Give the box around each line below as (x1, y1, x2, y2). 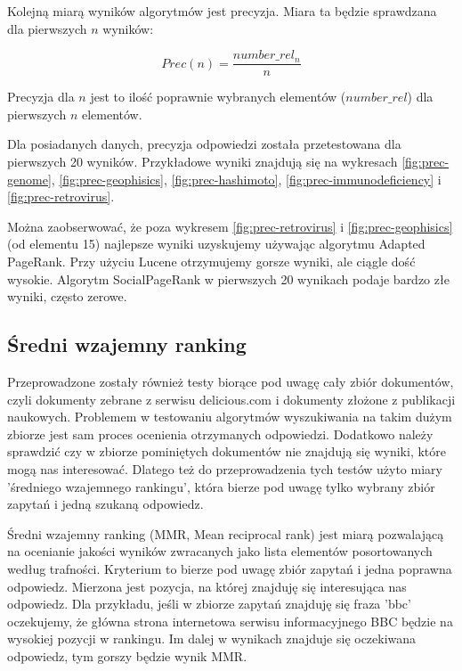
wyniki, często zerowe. (7, 287, 127, 306)
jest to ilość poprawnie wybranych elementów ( (90, 87, 346, 106)
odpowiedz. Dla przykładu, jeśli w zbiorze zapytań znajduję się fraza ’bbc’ (7, 594, 411, 613)
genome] (7, 169, 52, 188)
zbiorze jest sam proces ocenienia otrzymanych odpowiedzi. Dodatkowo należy (7, 424, 434, 443)
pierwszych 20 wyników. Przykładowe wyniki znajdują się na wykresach (7, 152, 398, 171)
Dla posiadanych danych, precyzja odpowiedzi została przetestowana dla (7, 135, 401, 153)
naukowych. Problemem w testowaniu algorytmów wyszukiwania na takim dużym (7, 407, 452, 426)
